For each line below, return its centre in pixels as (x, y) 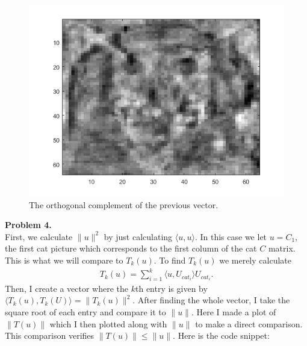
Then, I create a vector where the (67, 288)
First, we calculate (39, 236)
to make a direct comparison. (249, 323)
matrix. (282, 248)
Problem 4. (28, 225)
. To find (170, 260)
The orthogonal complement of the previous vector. (124, 204)
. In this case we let (231, 236)
